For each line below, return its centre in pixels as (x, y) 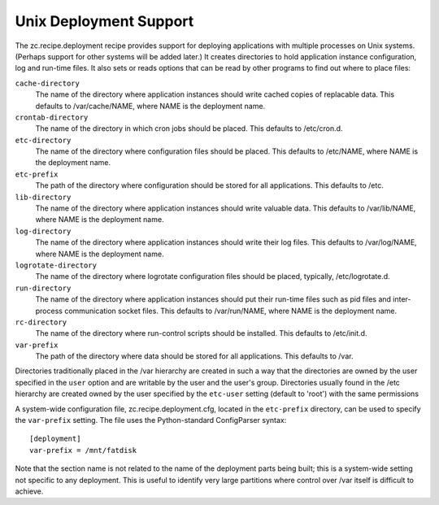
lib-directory (43, 197)
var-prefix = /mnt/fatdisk (83, 450)
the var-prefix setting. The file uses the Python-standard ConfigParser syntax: (151, 420)
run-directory (43, 288)
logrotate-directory (56, 265)
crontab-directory (52, 117)
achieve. (29, 491)
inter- (402, 299)
